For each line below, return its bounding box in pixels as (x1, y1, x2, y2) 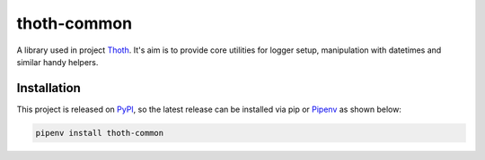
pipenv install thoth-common (35, 128, 164, 138)
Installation (16, 80, 81, 96)
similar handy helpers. (16, 56, 99, 67)
